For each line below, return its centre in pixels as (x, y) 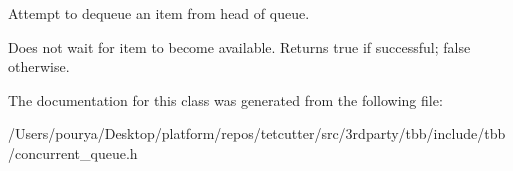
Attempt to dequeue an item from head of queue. (159, 13)
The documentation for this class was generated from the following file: (225, 99)
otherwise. (39, 66)
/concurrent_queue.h (73, 152)
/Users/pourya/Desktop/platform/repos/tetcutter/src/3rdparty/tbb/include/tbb (257, 133)
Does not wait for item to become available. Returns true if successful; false (239, 46)
